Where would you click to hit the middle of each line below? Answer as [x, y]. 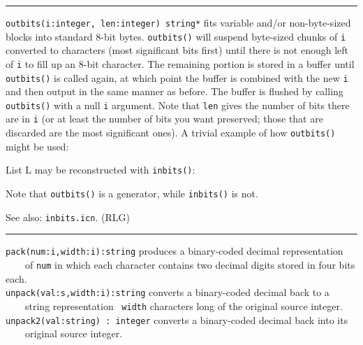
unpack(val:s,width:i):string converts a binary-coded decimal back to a [168, 292]
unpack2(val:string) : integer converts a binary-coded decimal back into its [177, 319]
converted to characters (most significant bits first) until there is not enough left [177, 50]
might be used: [37, 146]
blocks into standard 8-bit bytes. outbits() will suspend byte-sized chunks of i [176, 36]
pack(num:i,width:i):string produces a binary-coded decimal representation [175, 251]
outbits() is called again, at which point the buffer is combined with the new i [177, 77]
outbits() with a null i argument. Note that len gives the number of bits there [178, 105]
